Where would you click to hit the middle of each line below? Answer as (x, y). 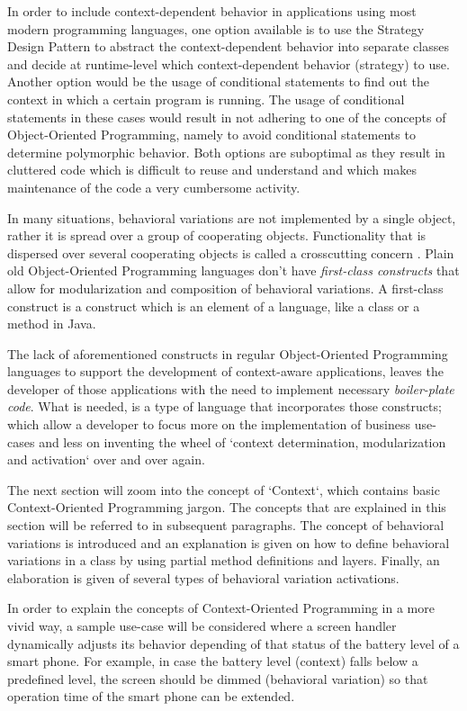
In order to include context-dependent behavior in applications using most (212, 11)
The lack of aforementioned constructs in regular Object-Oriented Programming (228, 353)
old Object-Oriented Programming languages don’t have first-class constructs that (233, 270)
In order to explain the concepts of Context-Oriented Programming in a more (221, 608)
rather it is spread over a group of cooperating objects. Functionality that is (217, 235)
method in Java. (52, 324)
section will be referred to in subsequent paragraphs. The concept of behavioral (226, 525)
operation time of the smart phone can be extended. (151, 696)
